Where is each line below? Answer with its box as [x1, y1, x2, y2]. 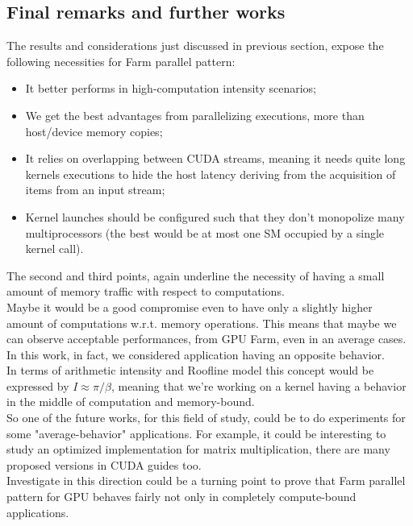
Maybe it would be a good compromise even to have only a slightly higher [6, 298, 373, 315]
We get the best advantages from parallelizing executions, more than [25, 106, 365, 123]
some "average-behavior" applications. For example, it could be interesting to [6, 425, 386, 441]
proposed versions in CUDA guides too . [6, 456, 202, 473]
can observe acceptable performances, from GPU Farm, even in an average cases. [6, 330, 407, 347]
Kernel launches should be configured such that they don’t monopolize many [25, 208, 405, 225]
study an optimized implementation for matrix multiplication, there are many [6, 441, 390, 458]
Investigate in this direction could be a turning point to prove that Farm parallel [6, 472, 406, 489]
